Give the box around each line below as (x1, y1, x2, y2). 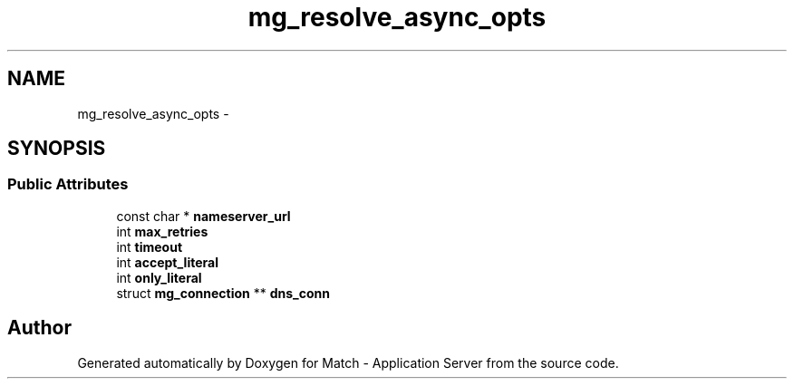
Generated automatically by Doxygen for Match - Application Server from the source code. (77, 354, 619, 371)
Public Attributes (7, 175, 129, 194)
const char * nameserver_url (116, 207, 291, 224)
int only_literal (116, 269, 202, 285)
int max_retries (116, 223, 208, 239)
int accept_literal (116, 254, 218, 270)
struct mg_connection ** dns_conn (116, 285, 330, 301)
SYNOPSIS (7, 137, 106, 160)
